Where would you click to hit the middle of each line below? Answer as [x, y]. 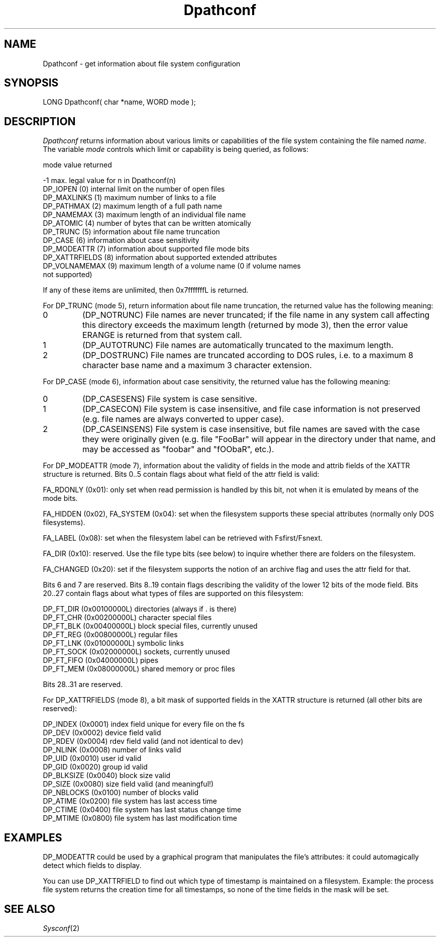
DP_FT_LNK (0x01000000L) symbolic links [113, 643]
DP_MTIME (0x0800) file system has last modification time [140, 818]
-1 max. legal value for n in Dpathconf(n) [109, 181]
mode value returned [77, 165]
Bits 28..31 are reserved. [83, 685]
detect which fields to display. [92, 866]
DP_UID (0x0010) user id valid [92, 758]
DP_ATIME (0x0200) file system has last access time [130, 801]
